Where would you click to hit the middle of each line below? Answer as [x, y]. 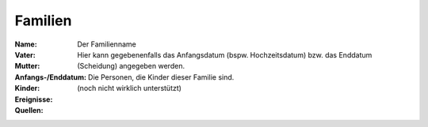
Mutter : [27, 66]
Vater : [25, 54]
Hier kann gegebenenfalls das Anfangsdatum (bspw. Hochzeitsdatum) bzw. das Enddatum [225, 54]
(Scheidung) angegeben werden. [131, 66]
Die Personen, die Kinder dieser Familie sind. [161, 77]
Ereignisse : [34, 99]
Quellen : [29, 110]
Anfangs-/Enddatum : [51, 77]
